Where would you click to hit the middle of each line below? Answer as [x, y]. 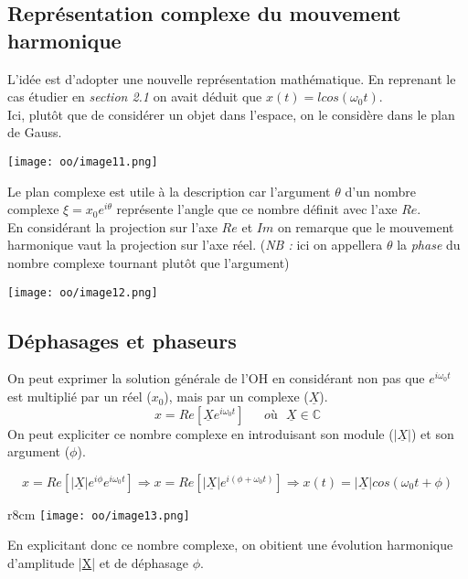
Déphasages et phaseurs [122, 340]
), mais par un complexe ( [236, 397]
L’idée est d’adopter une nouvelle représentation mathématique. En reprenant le [232, 78]
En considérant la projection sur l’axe [112, 226]
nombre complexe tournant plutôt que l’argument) [149, 263]
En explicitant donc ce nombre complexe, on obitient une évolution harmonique [230, 545]
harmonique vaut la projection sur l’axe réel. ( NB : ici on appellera [195, 245]
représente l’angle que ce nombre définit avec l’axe [257, 209]
